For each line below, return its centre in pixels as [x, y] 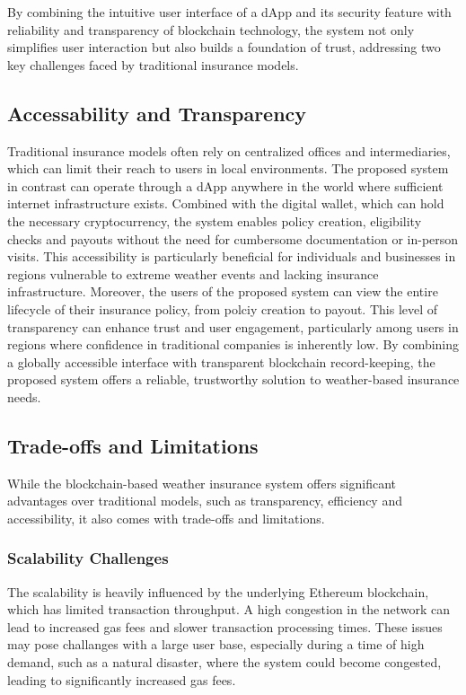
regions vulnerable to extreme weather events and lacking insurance [193, 273]
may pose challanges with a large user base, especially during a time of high [216, 644]
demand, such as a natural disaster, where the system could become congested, [224, 662]
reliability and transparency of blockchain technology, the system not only [211, 29]
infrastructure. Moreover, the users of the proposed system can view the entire [223, 291]
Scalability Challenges [88, 558]
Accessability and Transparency [157, 113]
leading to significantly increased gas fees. [122, 679]
